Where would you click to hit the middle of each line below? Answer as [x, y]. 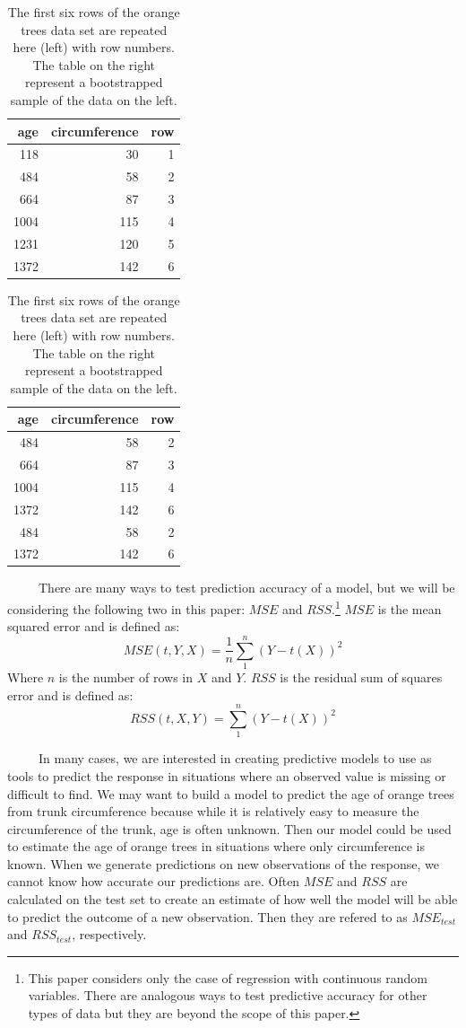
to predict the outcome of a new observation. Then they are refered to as [207, 916]
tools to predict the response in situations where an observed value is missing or [227, 775]
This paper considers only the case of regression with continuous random [228, 977]
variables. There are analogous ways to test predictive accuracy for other [228, 995]
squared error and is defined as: [94, 626]
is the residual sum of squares [361, 677]
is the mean [410, 608]
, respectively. [109, 934]
